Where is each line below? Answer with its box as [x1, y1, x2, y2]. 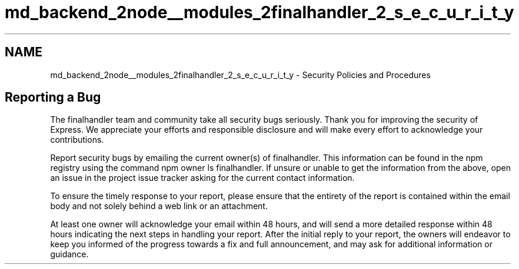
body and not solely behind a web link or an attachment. [50, 201, 268, 211]
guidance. [50, 249, 89, 260]
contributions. [50, 134, 104, 145]
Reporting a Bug [5, 90, 101, 105]
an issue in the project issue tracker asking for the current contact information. [50, 173, 355, 183]
